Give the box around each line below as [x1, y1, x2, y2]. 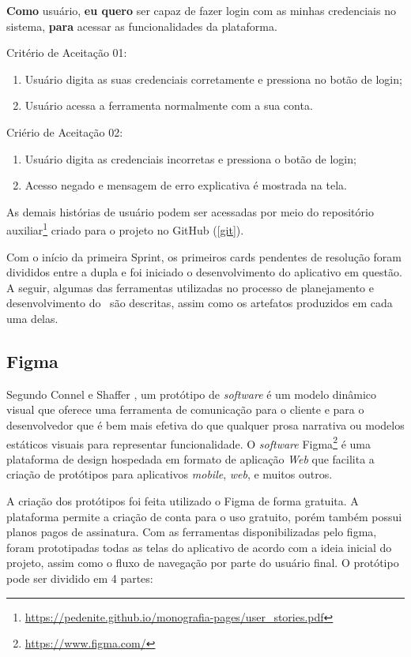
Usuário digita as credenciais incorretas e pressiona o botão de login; [25, 150, 356, 167]
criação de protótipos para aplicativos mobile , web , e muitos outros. [6, 466, 333, 482]
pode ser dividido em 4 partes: [6, 569, 153, 586]
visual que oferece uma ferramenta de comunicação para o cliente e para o [6, 401, 364, 418]
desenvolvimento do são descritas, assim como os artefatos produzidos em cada [6, 295, 393, 311]
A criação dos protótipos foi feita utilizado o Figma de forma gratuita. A [6, 492, 359, 509]
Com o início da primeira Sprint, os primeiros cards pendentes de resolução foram [6, 248, 402, 265]
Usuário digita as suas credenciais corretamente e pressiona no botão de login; [25, 70, 402, 87]
